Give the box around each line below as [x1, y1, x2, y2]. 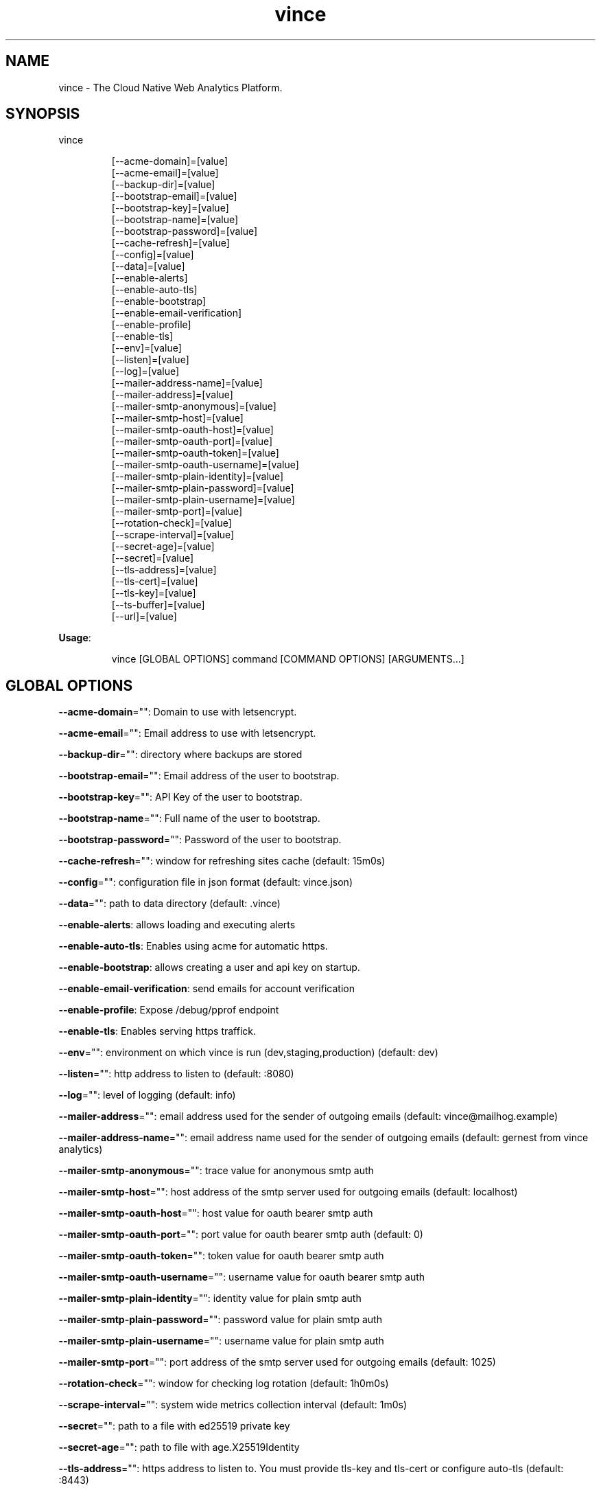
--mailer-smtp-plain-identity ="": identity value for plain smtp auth [58, 1292, 362, 1305]
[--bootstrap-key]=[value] [111, 202, 229, 214]
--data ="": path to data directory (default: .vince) [58, 897, 281, 910]
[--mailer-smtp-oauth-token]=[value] [111, 447, 279, 459]
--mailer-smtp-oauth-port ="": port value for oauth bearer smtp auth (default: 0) [58, 1228, 423, 1241]
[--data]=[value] [111, 260, 185, 273]
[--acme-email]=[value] [111, 167, 219, 179]
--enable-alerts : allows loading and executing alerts [58, 919, 296, 931]
